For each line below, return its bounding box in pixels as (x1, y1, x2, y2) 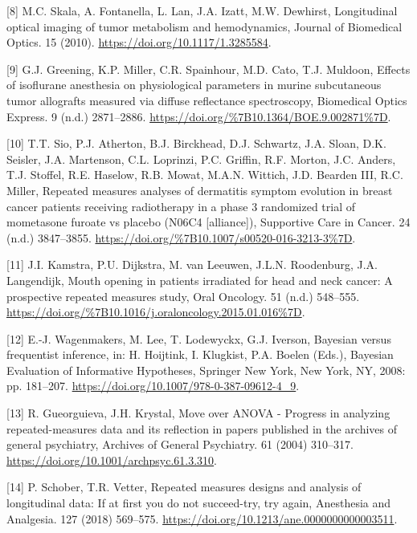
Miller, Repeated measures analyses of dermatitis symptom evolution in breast (6, 181, 393, 198)
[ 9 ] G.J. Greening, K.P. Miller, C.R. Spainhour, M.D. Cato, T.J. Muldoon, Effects (6, 60, 411, 77)
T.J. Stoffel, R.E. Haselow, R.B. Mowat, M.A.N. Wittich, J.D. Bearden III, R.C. (6, 166, 403, 183)
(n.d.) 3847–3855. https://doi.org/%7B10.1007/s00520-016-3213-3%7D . (6, 229, 356, 246)
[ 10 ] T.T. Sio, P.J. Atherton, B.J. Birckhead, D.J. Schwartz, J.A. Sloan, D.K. (6, 135, 386, 152)
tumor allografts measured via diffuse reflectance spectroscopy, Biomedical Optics (6, 92, 407, 108)
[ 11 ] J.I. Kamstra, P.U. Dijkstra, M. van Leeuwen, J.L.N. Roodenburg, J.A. (6, 256, 378, 273)
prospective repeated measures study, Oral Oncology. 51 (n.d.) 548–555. (6, 287, 360, 304)
